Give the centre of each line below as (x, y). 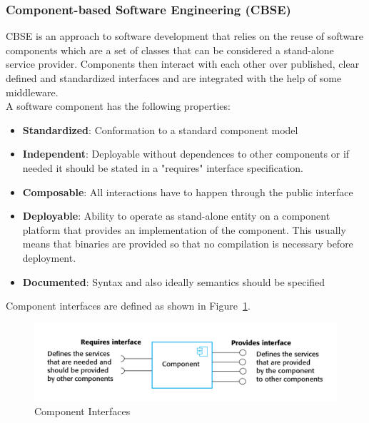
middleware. (32, 92)
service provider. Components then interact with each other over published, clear (183, 64)
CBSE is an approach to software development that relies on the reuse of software (185, 36)
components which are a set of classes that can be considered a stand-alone (170, 50)
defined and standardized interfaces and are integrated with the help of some (174, 78)
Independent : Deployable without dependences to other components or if (186, 154)
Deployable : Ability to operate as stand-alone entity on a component (176, 216)
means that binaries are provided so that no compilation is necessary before (188, 244)
